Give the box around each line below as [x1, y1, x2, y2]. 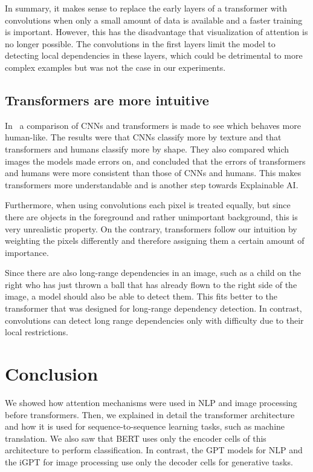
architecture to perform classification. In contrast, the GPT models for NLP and [5, 444, 303, 456]
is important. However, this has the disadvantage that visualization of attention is [5, 25, 308, 38]
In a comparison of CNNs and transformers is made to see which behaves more [5, 119, 301, 131]
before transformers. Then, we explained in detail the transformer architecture [5, 408, 295, 421]
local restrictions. [5, 326, 68, 338]
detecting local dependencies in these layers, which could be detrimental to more [5, 49, 303, 62]
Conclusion [5, 361, 98, 386]
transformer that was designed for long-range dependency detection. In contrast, [5, 302, 302, 315]
